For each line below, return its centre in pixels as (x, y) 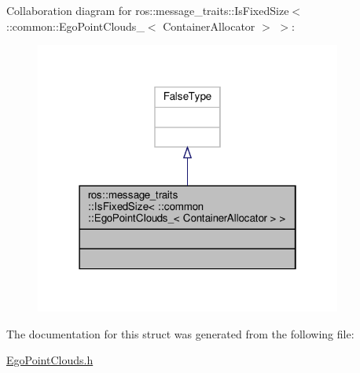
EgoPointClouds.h (50, 360)
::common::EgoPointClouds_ (75, 26)
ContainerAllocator (209, 26)
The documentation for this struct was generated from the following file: (180, 333)
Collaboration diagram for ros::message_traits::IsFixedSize (148, 10)
